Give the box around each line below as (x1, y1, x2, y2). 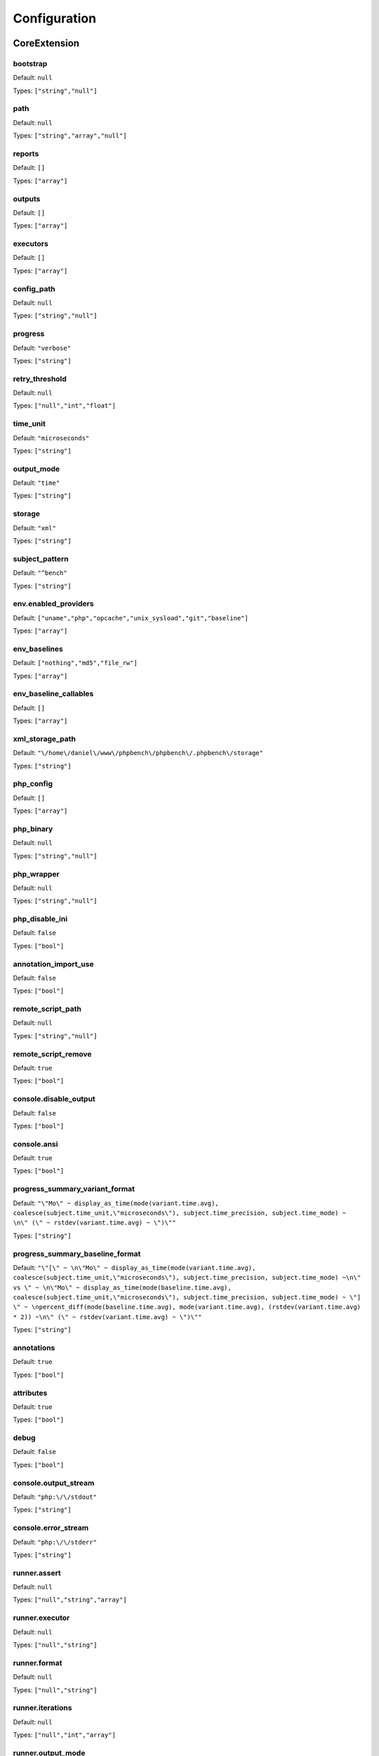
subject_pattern (13, 553, 69, 563)
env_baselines (13, 643, 63, 653)
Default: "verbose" (13, 343, 72, 352)
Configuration (13, 11, 97, 26)
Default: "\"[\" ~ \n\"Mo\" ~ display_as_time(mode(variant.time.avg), (13, 1263, 256, 1271)
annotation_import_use (13, 959, 94, 969)
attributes (13, 1388, 48, 1398)
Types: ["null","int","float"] (13, 401, 116, 410)
